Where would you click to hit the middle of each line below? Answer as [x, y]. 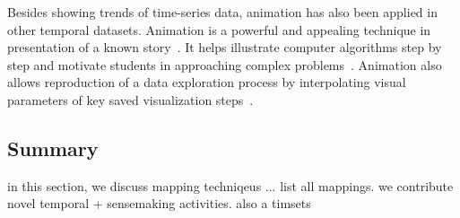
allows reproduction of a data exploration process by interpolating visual [207, 82]
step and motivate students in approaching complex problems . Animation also [225, 64]
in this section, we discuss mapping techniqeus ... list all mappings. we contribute [230, 185]
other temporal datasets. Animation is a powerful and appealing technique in [219, 29]
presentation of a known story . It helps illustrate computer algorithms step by [225, 47]
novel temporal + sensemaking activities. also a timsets [159, 203]
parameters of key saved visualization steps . [130, 99]
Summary [53, 148]
